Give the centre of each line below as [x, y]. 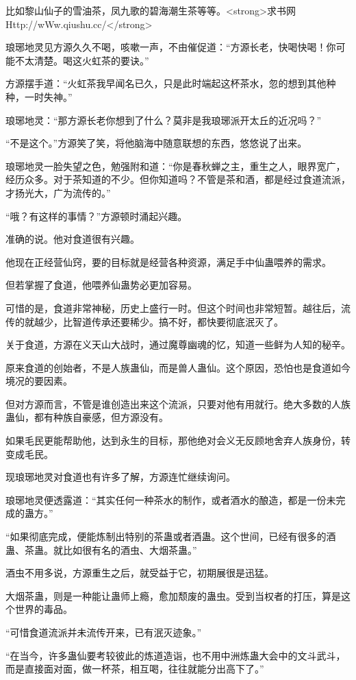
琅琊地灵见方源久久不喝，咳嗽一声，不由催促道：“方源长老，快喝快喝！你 [171, 47]
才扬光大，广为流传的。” [58, 192]
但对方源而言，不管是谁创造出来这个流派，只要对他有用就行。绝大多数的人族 [178, 403]
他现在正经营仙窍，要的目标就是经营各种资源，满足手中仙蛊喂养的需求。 [168, 262]
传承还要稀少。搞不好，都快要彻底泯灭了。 [187, 321]
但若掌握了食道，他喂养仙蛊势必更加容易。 [101, 285]
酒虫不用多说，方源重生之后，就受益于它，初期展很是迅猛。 [140, 573]
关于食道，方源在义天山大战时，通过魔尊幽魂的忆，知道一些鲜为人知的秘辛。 [178, 344]
